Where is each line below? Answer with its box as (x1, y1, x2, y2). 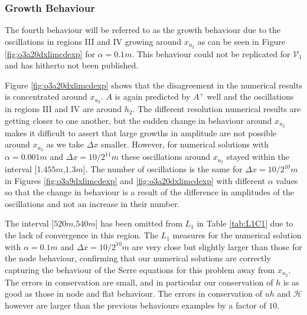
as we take (46, 138, 84, 150)
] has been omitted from (95, 217, 182, 229)
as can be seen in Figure (197, 35, 285, 47)
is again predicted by (115, 90, 191, 103)
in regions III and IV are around (5, 103, 122, 115)
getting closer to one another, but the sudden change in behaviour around (5, 114, 272, 126)
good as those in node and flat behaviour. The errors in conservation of (5, 287, 263, 300)
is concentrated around (5, 90, 87, 103)
